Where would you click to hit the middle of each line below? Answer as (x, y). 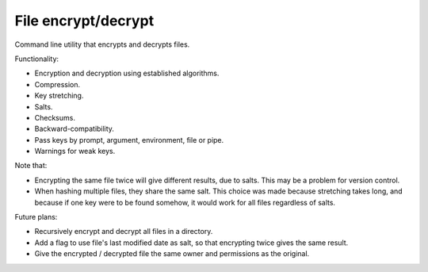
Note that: (31, 166)
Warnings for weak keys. (75, 151)
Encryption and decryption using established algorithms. (127, 73)
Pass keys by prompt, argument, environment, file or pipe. (129, 140)
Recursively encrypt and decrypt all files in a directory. (124, 232)
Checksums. (55, 117)
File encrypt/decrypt (84, 21)
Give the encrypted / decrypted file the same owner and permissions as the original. (172, 254)
